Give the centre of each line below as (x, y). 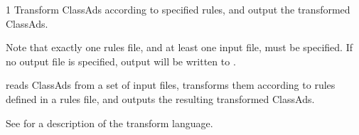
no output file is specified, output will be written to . (121, 61)
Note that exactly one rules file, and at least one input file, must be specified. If (179, 47)
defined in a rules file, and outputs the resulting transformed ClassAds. (160, 98)
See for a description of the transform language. (109, 123)
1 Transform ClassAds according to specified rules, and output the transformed (178, 9)
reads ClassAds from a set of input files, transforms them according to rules (171, 85)
